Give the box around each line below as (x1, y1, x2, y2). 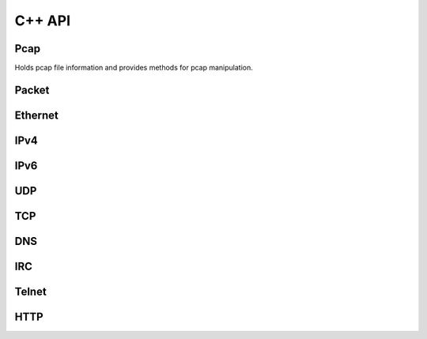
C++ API (14, 12, 71, 29)
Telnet (14, 285, 47, 298)
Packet (14, 83, 50, 96)
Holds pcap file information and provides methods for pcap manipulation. (14, 63, 253, 73)
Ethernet (14, 108, 59, 122)
